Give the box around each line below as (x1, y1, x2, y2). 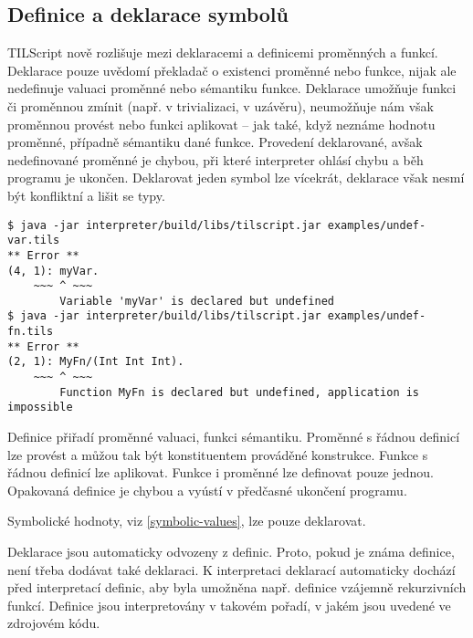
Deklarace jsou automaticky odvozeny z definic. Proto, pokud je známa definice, (7, 542, 455, 561)
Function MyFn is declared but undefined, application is (59, 385, 420, 399)
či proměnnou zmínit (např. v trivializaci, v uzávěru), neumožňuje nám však (7, 96, 434, 115)
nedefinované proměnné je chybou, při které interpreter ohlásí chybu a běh (7, 150, 424, 169)
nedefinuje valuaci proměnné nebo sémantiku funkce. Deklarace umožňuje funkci (7, 78, 457, 98)
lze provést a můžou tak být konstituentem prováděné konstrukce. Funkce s (7, 445, 428, 464)
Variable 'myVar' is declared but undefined (59, 294, 334, 308)
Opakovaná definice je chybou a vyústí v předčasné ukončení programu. (7, 480, 407, 499)
